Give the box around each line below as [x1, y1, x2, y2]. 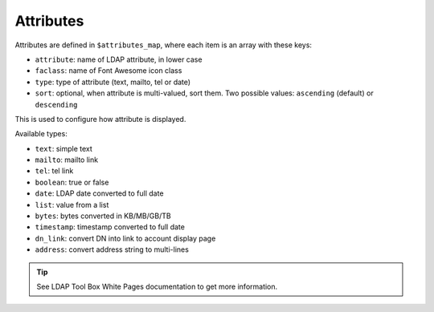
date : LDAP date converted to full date [35, 188, 164, 198]
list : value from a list [35, 200, 109, 209]
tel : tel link [35, 166, 74, 176]
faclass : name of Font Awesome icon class [35, 66, 182, 75]
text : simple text [35, 144, 92, 153]
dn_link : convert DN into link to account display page [35, 233, 216, 243]
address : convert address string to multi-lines [35, 245, 189, 254]
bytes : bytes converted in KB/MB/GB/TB [35, 211, 172, 221]
